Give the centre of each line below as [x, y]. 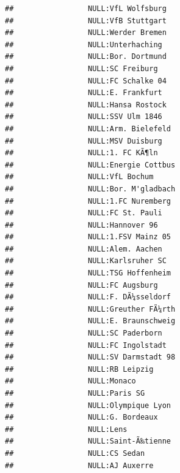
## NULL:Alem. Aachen [84, 249]
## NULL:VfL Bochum [79, 177]
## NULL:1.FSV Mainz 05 [88, 237]
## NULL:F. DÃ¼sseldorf [88, 297]
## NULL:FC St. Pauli [84, 213]
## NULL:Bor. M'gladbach [90, 189]
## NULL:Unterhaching [84, 44]
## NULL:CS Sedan [75, 453]
